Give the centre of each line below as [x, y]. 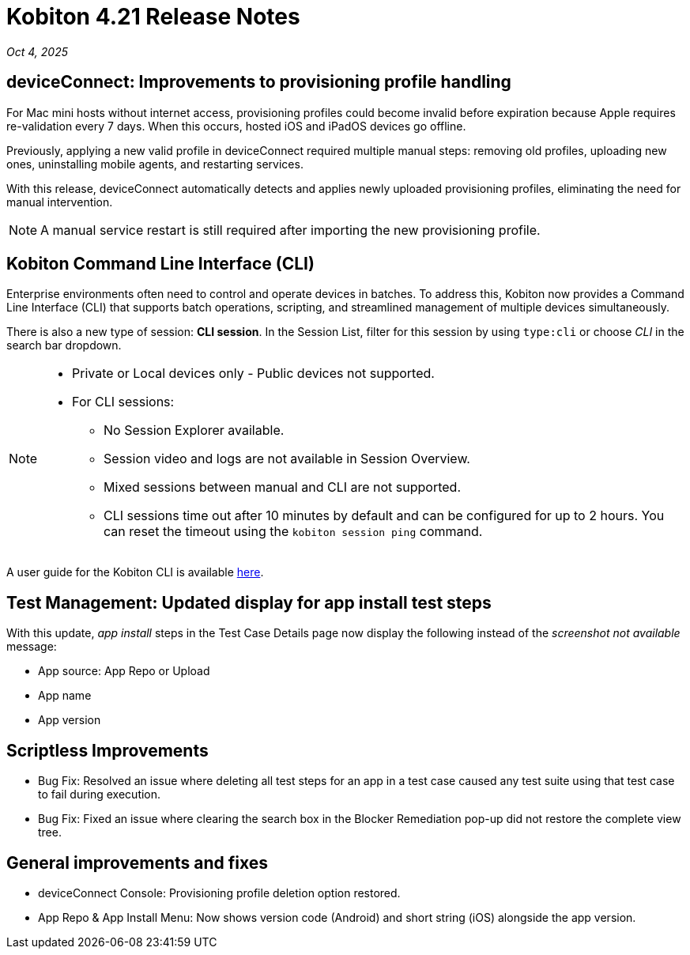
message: [32, 647]
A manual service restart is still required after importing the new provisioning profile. [290, 230]
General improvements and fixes [138, 863]
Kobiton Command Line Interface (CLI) [160, 264]
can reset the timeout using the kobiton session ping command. [293, 532]
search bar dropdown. [64, 345]
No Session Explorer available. [194, 430]
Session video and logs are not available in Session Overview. [287, 459]
